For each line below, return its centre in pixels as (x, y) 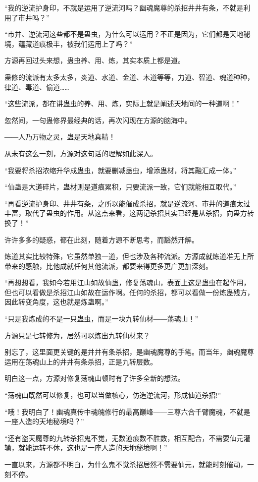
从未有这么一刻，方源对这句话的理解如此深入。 (81, 153)
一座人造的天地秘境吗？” (44, 421)
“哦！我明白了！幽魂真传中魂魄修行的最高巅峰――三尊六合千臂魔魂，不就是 (128, 411)
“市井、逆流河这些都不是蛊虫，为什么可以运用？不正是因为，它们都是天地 (124, 34)
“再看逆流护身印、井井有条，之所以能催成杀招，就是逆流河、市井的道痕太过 (128, 203)
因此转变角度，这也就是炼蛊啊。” (56, 302)
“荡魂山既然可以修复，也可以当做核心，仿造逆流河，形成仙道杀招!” (113, 395)
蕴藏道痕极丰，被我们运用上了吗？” (75, 43)
